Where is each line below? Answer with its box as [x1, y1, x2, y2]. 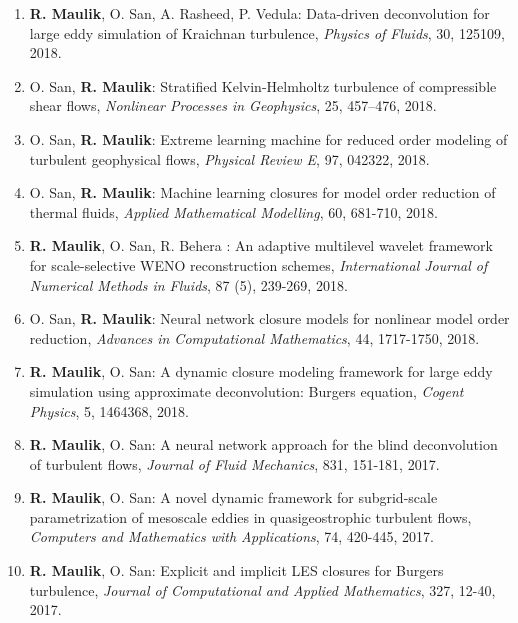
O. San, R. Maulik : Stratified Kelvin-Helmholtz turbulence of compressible [29, 75, 497, 96]
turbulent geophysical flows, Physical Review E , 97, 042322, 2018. [29, 148, 430, 169]
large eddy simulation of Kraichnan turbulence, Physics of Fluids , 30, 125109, [29, 22, 505, 43]
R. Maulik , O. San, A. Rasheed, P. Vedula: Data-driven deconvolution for [29, 3, 490, 23]
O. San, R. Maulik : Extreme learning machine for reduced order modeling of [29, 128, 508, 149]
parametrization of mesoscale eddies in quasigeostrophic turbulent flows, [29, 506, 472, 527]
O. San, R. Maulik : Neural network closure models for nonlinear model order [29, 308, 510, 329]
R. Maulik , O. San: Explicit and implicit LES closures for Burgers [29, 560, 444, 581]
